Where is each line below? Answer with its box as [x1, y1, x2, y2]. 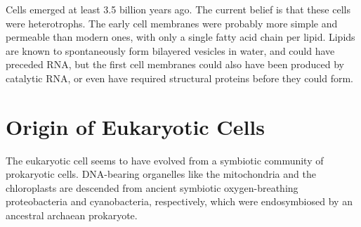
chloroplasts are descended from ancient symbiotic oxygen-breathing [6, 180, 298, 195]
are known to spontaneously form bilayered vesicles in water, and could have [6, 43, 335, 58]
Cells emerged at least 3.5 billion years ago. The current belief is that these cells [6, 2, 350, 16]
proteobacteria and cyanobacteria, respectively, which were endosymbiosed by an [6, 194, 353, 209]
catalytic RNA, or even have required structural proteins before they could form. [6, 70, 353, 85]
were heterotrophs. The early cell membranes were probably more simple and [6, 15, 338, 30]
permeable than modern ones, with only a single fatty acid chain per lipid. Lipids [6, 30, 355, 44]
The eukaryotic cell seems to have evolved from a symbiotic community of [6, 153, 324, 167]
